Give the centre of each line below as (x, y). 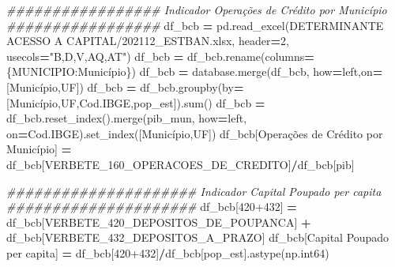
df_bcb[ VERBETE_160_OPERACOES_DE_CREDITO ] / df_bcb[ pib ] (181, 164)
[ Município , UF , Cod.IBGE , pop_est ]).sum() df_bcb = (136, 102)
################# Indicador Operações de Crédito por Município (197, 9)
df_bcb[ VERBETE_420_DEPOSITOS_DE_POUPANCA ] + (159, 222)
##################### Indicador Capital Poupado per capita (194, 191)
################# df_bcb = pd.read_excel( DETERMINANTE (195, 25)
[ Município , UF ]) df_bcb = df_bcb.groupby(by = (125, 86)
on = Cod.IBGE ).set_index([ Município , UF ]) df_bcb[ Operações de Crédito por (195, 133)
